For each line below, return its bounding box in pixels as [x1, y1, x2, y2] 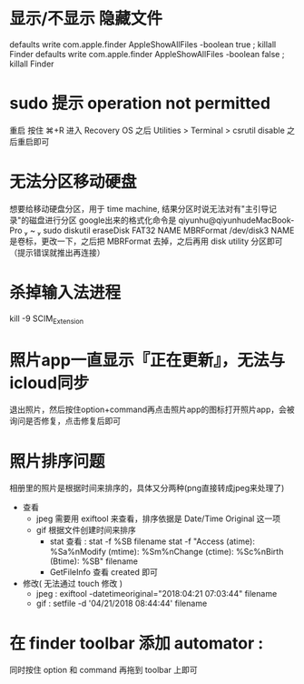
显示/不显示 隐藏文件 [9, 8, 163, 29]
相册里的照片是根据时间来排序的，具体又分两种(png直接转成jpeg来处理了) [9, 483, 285, 494]
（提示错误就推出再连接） [9, 246, 105, 257]
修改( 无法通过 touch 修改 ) [22, 578, 123, 589]
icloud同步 [9, 372, 89, 393]
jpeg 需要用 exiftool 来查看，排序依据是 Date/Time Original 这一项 [35, 513, 281, 524]
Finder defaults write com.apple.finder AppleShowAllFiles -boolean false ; [9, 48, 285, 59]
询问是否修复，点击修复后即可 [9, 416, 121, 427]
